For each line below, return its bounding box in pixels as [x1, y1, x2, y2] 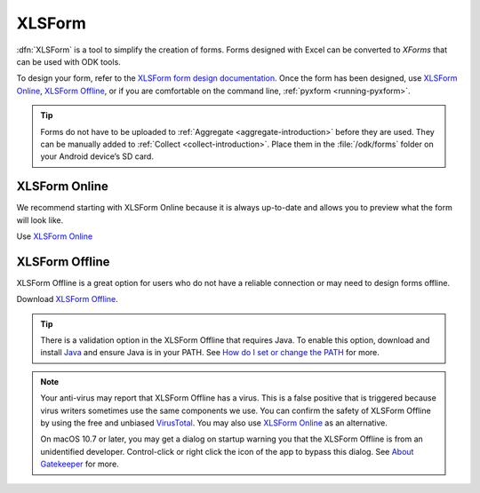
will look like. [16, 214, 64, 226]
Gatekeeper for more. [40, 458, 119, 470]
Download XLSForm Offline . [16, 294, 119, 305]
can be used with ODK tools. [16, 56, 122, 67]
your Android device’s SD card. [40, 151, 155, 162]
